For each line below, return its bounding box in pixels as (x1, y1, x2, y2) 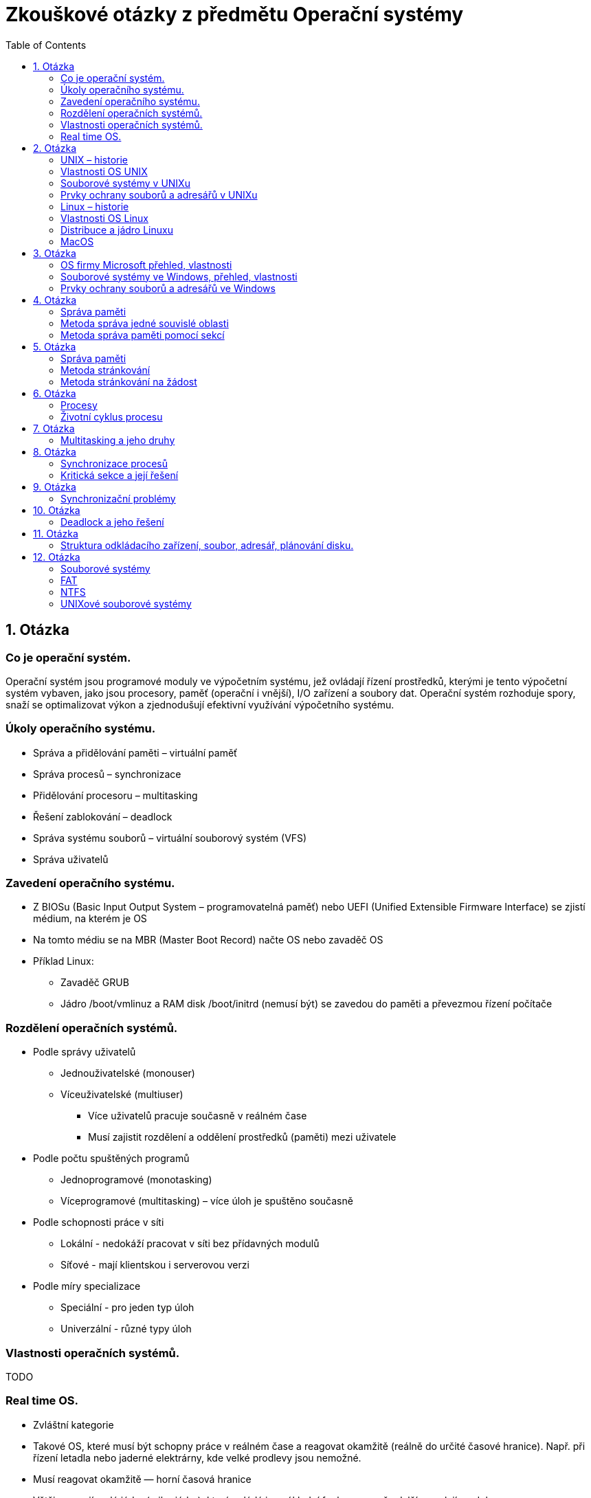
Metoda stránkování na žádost (60, 375, 197, 388)
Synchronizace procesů (60, 457, 168, 469)
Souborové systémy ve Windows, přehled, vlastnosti (60, 270, 298, 282)
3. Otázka (33, 247, 76, 259)
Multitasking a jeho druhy (60, 434, 175, 446)
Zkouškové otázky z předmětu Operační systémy (5, 3, 464, 26)
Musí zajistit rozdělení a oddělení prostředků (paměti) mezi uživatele (88, 1131, 397, 1143)
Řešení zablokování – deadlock (33, 810, 172, 823)
